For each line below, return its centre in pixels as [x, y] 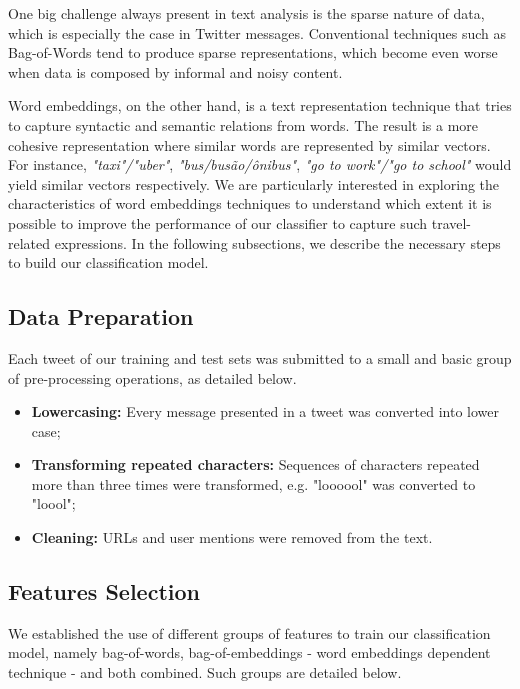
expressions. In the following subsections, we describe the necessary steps [277, 242]
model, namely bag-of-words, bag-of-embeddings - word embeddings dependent [249, 652]
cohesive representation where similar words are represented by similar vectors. [249, 144]
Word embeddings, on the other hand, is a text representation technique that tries [260, 105]
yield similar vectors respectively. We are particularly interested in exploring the [254, 183]
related [29, 242]
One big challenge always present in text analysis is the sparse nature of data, [246, 13]
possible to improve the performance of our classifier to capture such [218, 222]
